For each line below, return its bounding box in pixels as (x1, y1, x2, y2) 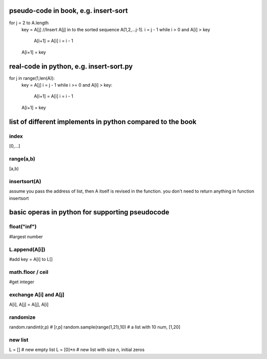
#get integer (9, 279, 35, 285)
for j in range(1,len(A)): (9, 75, 55, 81)
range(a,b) (9, 155, 36, 162)
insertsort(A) (9, 178, 42, 185)
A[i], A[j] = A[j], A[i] (9, 302, 49, 308)
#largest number (9, 233, 43, 240)
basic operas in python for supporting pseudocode (9, 208, 170, 216)
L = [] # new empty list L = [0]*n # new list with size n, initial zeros (9, 347, 145, 353)
